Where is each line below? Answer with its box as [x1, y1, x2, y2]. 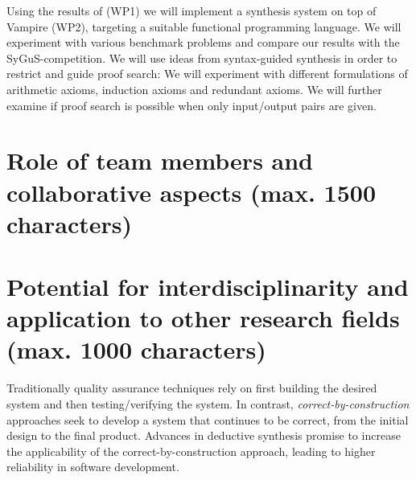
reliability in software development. [6, 458, 179, 475]
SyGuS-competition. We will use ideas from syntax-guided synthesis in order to [6, 49, 397, 66]
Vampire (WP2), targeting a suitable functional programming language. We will [6, 18, 402, 35]
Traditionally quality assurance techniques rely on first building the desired [6, 379, 377, 396]
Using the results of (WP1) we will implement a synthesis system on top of [6, 2, 377, 18]
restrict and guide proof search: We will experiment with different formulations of [6, 65, 408, 82]
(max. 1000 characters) [6, 333, 266, 366]
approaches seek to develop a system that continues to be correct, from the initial [6, 411, 409, 428]
